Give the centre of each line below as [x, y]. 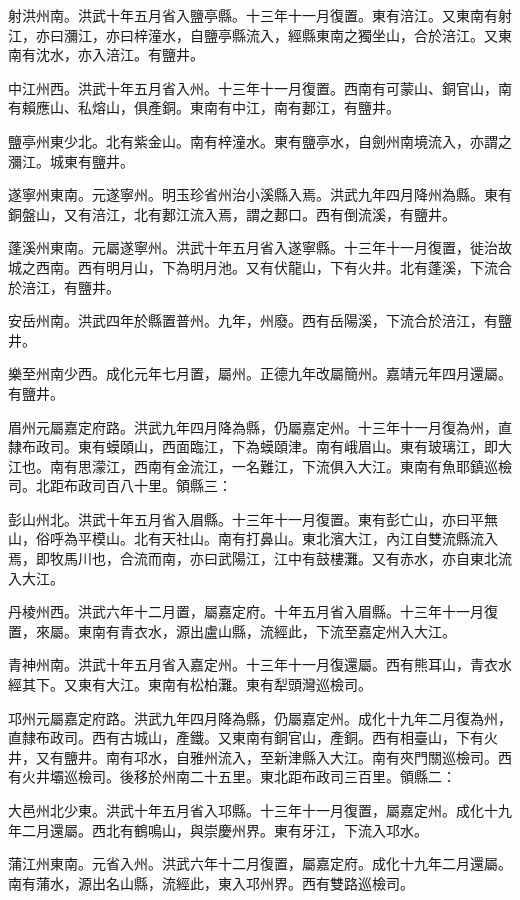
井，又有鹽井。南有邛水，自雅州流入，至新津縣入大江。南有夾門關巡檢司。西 [260, 756]
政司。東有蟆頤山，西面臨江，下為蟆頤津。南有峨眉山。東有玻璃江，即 [266, 446]
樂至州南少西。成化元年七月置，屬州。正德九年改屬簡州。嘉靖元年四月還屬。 [260, 373]
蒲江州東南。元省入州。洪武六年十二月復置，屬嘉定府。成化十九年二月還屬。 [260, 863]
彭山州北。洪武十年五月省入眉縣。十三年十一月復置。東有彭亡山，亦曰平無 [253, 518]
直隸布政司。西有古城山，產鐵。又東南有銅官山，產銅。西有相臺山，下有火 [253, 737]
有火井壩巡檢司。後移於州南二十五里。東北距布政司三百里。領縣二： [232, 776]
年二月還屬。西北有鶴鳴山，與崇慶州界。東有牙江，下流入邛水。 [218, 829]
